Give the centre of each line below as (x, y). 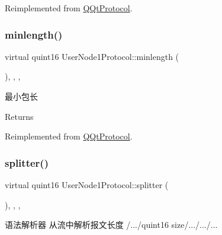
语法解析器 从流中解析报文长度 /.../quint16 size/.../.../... (111, 225)
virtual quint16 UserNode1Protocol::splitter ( (87, 185)
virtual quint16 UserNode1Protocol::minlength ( (92, 56)
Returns (19, 116)
